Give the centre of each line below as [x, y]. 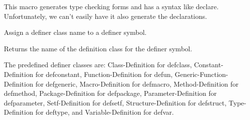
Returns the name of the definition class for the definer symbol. [98, 48]
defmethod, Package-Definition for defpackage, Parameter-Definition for [110, 93]
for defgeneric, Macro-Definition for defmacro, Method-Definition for [137, 83]
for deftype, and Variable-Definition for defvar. [105, 112]
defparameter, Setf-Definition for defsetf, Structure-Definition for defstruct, [115, 102]
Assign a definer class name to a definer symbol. [75, 32]
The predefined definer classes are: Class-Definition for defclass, [98, 65]
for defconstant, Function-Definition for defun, [104, 74]
